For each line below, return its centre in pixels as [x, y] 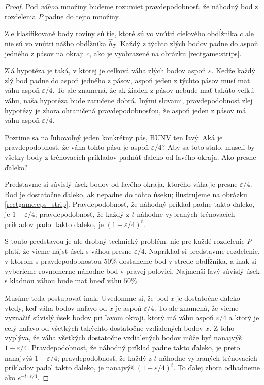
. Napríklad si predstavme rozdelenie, [202, 251]
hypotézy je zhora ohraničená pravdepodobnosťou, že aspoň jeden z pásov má [125, 110]
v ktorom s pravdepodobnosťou [53, 261]
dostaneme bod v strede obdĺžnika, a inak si [188, 261]
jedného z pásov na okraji [44, 53]
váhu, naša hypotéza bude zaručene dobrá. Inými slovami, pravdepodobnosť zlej [129, 100]
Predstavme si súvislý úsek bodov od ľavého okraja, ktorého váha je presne [121, 184]
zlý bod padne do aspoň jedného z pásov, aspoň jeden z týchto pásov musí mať [127, 80]
